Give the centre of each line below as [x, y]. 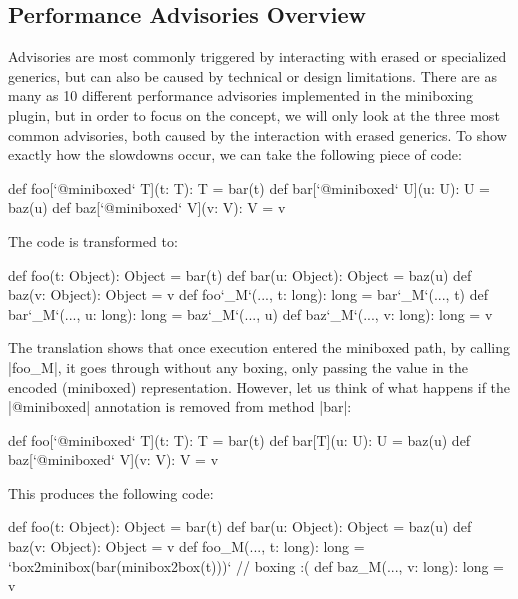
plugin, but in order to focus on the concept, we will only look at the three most [254, 114]
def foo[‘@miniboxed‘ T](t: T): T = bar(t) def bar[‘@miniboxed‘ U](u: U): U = [249, 187]
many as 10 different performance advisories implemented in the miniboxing [241, 95]
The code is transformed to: [93, 240]
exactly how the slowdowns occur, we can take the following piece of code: [235, 154]
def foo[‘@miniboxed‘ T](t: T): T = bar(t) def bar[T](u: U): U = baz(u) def [239, 439]
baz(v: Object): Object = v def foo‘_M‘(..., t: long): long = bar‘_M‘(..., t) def [248, 294]
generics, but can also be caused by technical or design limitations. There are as [253, 75]
